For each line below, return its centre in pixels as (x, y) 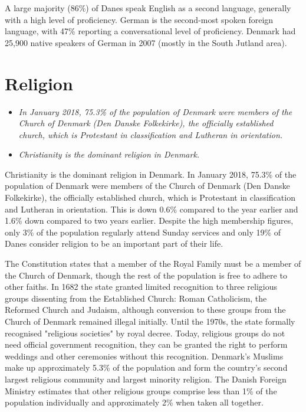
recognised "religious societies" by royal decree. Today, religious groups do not (145, 333)
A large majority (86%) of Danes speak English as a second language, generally (148, 8)
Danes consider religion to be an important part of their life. (114, 243)
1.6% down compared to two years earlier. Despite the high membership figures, (149, 220)
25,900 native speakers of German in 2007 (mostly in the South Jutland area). (146, 42)
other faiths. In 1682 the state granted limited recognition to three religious (141, 287)
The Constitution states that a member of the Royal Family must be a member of (153, 264)
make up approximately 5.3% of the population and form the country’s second (146, 367)
